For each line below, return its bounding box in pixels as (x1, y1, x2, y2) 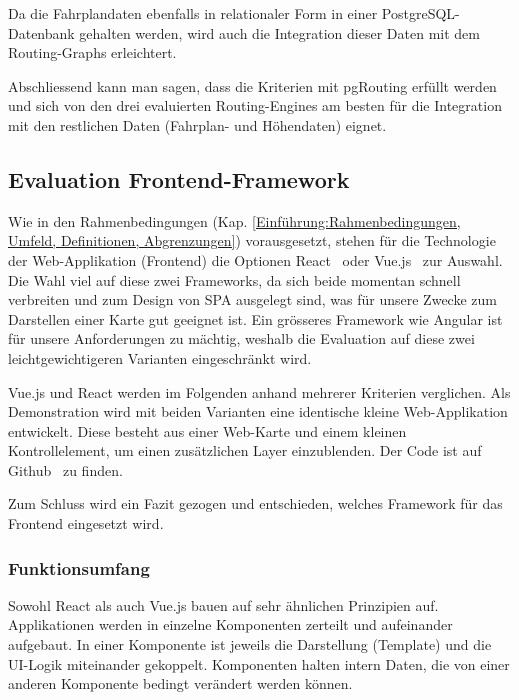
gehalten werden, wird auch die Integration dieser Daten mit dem (79, 22, 480, 43)
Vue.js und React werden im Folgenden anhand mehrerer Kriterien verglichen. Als (8, 381, 511, 402)
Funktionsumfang (8, 555, 150, 580)
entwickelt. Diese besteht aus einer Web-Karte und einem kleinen (8, 420, 407, 441)
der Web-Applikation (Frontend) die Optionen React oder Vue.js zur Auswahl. (8, 249, 503, 270)
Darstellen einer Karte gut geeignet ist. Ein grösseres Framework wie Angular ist (8, 308, 503, 329)
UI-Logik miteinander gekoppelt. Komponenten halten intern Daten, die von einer (8, 653, 510, 674)
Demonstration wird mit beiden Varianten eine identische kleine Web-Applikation (8, 401, 508, 422)
